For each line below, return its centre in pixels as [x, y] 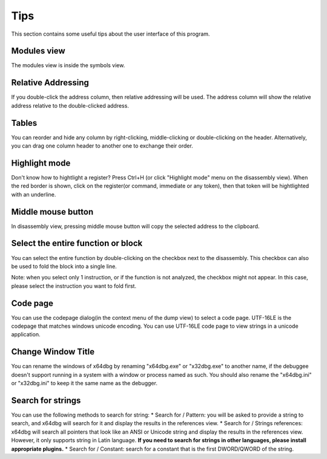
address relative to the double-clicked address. [70, 105]
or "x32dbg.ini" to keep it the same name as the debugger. [84, 383]
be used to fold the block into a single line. [64, 266]
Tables [24, 123]
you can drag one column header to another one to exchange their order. [102, 146]
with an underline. [34, 194]
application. [26, 334]
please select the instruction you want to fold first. [74, 286]
